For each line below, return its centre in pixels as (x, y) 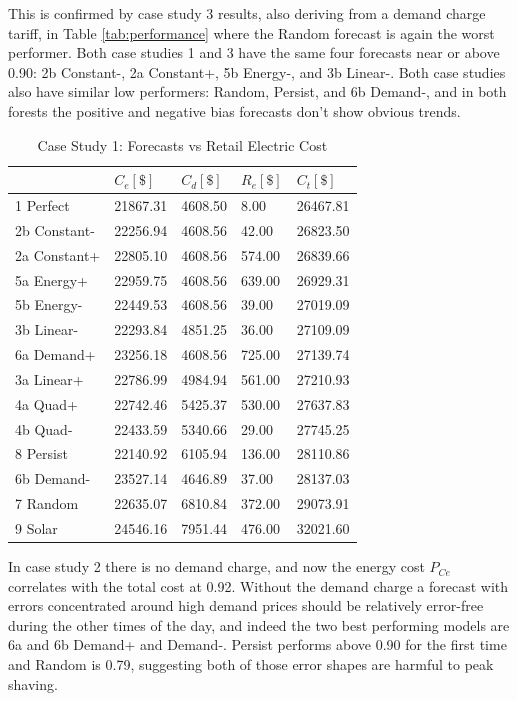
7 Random (47, 503)
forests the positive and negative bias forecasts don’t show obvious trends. (234, 110)
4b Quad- (44, 428)
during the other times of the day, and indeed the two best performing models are (259, 624)
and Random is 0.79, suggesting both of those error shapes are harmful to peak (251, 664)
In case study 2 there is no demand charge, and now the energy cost (216, 566)
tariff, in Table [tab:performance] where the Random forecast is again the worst (251, 32)
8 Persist (41, 453)
